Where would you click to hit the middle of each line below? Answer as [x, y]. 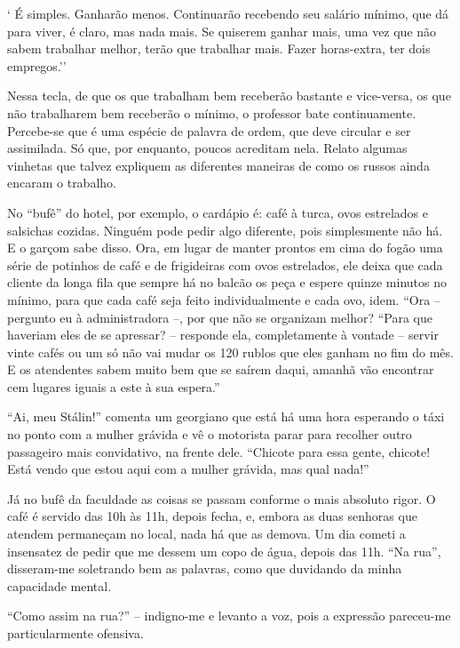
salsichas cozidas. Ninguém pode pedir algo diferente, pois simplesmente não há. [225, 230]
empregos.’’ [37, 65]
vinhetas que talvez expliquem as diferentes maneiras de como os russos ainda [218, 165]
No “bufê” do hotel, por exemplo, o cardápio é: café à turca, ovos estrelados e [218, 212]
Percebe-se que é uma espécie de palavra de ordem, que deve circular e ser [209, 130]
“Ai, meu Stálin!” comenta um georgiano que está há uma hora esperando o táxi [226, 416]
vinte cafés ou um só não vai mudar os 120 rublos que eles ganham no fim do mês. [230, 352]
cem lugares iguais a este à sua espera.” [114, 386]
